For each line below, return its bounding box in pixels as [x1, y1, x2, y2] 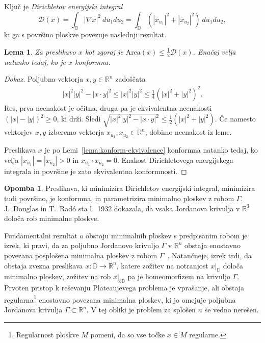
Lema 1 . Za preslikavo [4, 46, 76, 57]
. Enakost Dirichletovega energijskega [117, 154, 233, 165]
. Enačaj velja [193, 46, 236, 57]
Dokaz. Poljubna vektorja [4, 73, 84, 84]
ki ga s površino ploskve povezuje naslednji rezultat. [4, 29, 167, 40]
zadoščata [115, 73, 146, 84]
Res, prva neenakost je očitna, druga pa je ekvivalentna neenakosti [4, 102, 212, 113]
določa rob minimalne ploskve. [4, 213, 99, 224]
